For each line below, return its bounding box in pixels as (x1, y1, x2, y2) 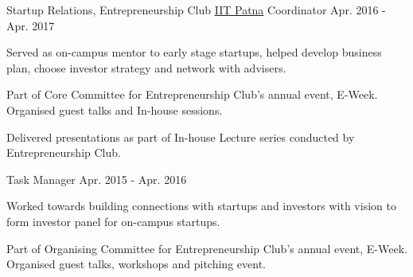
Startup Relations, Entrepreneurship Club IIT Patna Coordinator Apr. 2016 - (6, 2, 386, 18)
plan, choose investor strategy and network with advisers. (6, 59, 286, 76)
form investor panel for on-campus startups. (6, 213, 220, 229)
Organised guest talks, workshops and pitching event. (6, 256, 266, 272)
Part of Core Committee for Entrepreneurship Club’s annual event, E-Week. (6, 86, 378, 103)
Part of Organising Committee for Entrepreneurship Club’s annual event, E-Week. (6, 240, 407, 256)
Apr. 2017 (6, 17, 55, 33)
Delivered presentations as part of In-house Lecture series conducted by (6, 128, 355, 145)
